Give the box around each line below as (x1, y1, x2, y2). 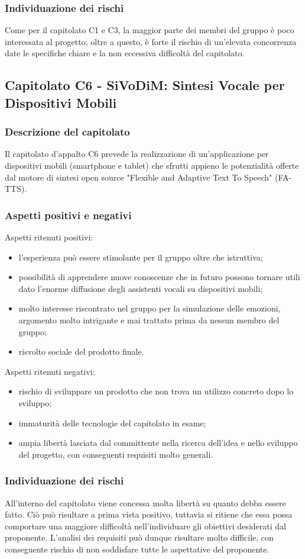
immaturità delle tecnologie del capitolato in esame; (18, 416, 206, 429)
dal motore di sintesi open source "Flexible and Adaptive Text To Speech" (5, 171, 272, 183)
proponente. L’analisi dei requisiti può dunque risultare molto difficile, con (5, 531, 274, 544)
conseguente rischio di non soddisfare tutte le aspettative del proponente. (5, 542, 270, 555)
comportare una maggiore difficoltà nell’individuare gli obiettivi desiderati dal (5, 519, 286, 532)
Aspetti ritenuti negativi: (5, 365, 95, 377)
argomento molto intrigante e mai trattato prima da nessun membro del (18, 313, 280, 326)
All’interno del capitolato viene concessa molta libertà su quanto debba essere (5, 496, 286, 509)
